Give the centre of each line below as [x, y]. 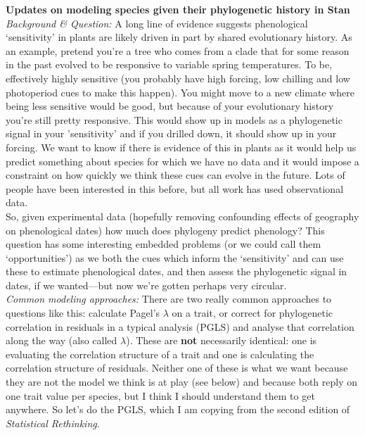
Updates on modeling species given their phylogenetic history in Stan [178, 9]
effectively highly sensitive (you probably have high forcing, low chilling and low [178, 78]
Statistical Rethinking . [53, 423]
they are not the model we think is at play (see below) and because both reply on [182, 382]
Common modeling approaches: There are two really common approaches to [169, 299]
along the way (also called [62, 340]
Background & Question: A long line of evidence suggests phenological [157, 23]
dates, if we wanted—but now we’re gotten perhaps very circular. [146, 285]
